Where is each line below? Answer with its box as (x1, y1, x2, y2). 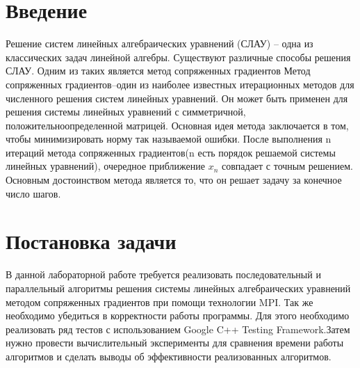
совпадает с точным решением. (221, 159, 353, 173)
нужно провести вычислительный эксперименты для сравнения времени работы (6, 335, 344, 350)
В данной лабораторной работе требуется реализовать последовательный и (6, 267, 321, 282)
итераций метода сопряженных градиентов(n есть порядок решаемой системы (6, 145, 336, 159)
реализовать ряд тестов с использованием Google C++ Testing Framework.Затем (6, 321, 350, 336)
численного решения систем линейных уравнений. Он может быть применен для (6, 90, 348, 105)
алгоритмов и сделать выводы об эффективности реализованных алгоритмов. (6, 349, 332, 363)
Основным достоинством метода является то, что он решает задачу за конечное (6, 173, 342, 187)
